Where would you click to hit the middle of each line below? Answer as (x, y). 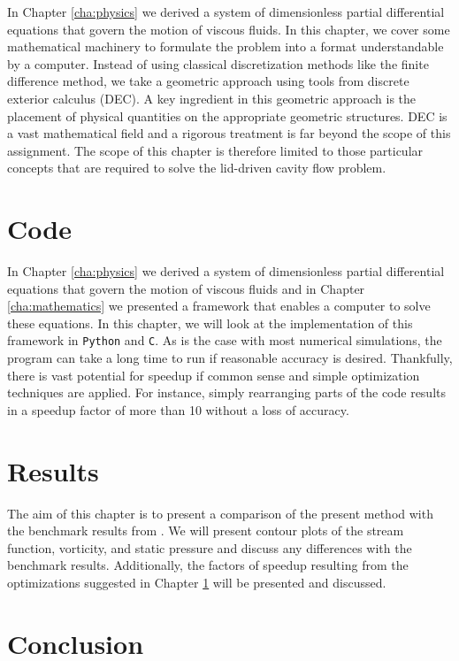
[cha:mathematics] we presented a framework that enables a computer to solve (219, 306)
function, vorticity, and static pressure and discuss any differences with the (210, 547)
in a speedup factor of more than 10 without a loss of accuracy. (178, 409)
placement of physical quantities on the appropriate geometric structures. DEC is (227, 115)
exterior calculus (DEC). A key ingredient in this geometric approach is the (212, 98)
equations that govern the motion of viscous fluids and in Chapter (186, 288)
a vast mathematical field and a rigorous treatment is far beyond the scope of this (229, 133)
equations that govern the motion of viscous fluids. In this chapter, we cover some (229, 29)
